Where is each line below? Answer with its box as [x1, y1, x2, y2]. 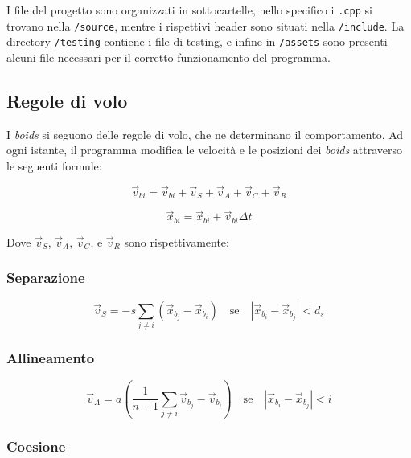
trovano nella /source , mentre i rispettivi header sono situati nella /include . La [6, 17, 405, 34]
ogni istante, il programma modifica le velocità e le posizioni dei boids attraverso [6, 141, 403, 158]
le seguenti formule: [6, 157, 102, 174]
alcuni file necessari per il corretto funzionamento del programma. [6, 48, 331, 65]
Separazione [6, 268, 85, 288]
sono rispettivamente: [124, 233, 229, 250]
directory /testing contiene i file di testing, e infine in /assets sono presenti [6, 33, 388, 50]
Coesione [6, 436, 66, 456]
